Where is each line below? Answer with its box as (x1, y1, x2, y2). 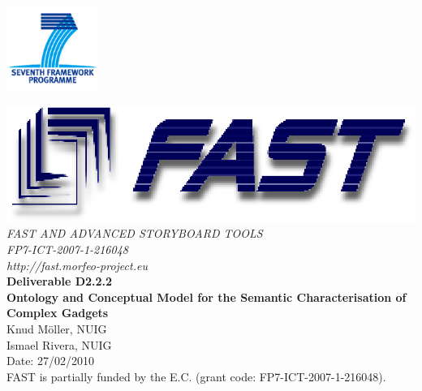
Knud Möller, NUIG (6, 320, 107, 337)
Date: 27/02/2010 (6, 352, 94, 369)
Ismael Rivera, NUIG (6, 336, 112, 353)
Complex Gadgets (6, 304, 109, 321)
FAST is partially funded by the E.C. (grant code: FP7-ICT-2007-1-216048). (6, 367, 386, 385)
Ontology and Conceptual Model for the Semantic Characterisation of (6, 288, 407, 305)
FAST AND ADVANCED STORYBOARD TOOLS (6, 225, 263, 242)
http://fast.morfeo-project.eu (6, 256, 148, 273)
